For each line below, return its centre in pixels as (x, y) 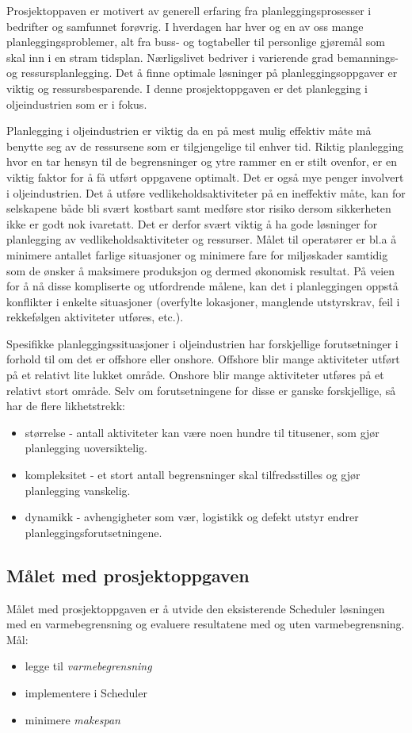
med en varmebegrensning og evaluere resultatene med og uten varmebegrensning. (206, 624)
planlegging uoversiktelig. (86, 448)
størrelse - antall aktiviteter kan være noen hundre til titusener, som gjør (202, 432)
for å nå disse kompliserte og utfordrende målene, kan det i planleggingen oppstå (202, 286)
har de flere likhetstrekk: (66, 406)
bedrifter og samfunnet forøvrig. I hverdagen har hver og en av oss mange (185, 26)
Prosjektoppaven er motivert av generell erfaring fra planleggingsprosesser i (189, 10)
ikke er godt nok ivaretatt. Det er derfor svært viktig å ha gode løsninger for (192, 223)
